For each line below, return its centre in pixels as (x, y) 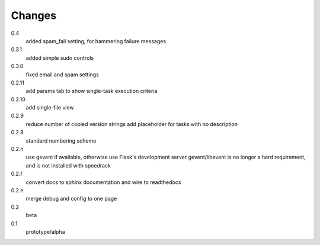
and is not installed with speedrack (68, 165)
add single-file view (50, 108)
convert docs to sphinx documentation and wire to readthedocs (103, 182)
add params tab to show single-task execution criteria (92, 91)
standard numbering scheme (61, 141)
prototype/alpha (45, 231)
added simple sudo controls (60, 58)
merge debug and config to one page (71, 199)
